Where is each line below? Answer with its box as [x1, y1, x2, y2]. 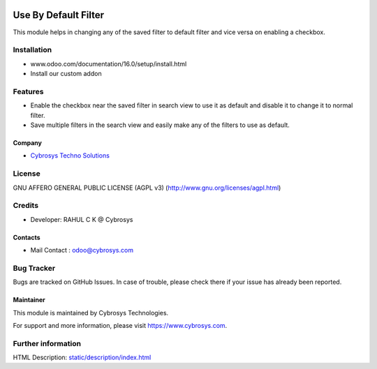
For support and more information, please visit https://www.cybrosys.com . [13, 321, 228, 329]
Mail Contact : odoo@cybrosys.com [30, 246, 134, 255]
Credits [13, 201, 38, 211]
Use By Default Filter [13, 9, 105, 21]
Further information [13, 338, 82, 348]
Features [13, 86, 44, 96]
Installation [13, 45, 52, 55]
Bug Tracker [13, 263, 56, 273]
